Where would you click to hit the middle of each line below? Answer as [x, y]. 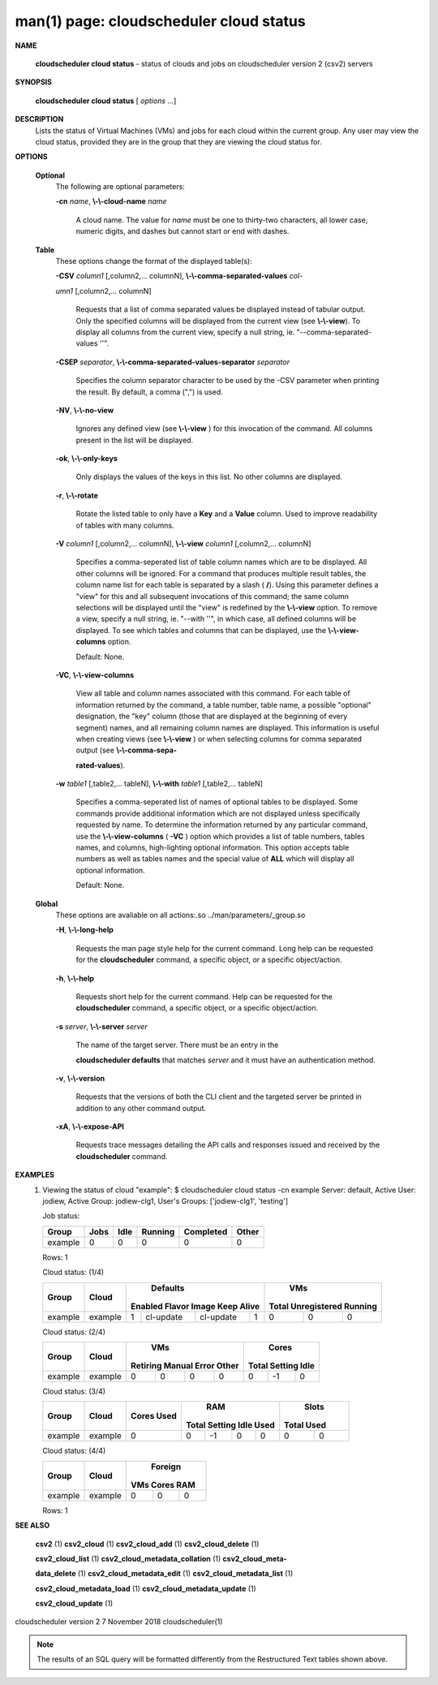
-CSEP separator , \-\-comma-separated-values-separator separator [173, 362]
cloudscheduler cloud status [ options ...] [106, 101]
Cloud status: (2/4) [74, 1332]
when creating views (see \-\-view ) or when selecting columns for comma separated [219, 739]
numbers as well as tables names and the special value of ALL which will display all [215, 859]
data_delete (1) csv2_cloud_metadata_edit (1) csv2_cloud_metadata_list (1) [164, 1574]
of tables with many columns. [125, 525]
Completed [206, 1231]
